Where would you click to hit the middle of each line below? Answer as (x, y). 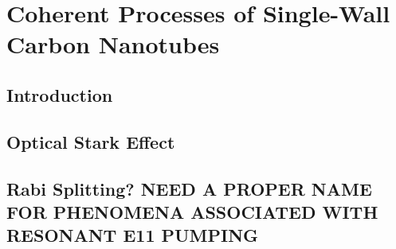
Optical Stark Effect (91, 141)
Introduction (60, 94)
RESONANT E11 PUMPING (133, 235)
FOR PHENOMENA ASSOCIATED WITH (192, 211)
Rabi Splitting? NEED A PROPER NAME (189, 188)
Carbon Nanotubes (113, 44)
